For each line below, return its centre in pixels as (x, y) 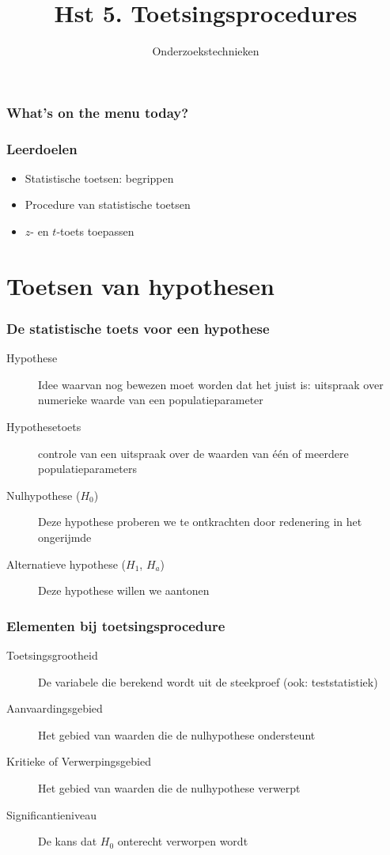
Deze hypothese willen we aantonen (124, 590)
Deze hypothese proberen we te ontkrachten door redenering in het (200, 522)
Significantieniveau (51, 814)
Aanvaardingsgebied (55, 708)
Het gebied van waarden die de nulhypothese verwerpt (169, 787)
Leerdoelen (42, 148)
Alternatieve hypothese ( (66, 564)
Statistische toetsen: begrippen (99, 178)
